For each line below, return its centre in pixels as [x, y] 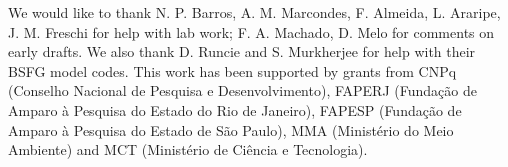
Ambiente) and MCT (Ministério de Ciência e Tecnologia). [188, 149]
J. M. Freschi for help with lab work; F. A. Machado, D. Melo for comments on [251, 31]
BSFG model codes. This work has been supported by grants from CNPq [232, 70]
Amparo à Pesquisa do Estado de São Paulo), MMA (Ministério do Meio [231, 129]
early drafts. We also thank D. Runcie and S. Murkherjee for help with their [242, 51]
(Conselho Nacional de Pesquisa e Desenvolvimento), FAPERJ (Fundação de [242, 90]
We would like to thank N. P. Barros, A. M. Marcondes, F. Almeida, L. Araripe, [254, 12]
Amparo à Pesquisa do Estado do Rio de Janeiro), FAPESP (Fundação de [235, 109]
